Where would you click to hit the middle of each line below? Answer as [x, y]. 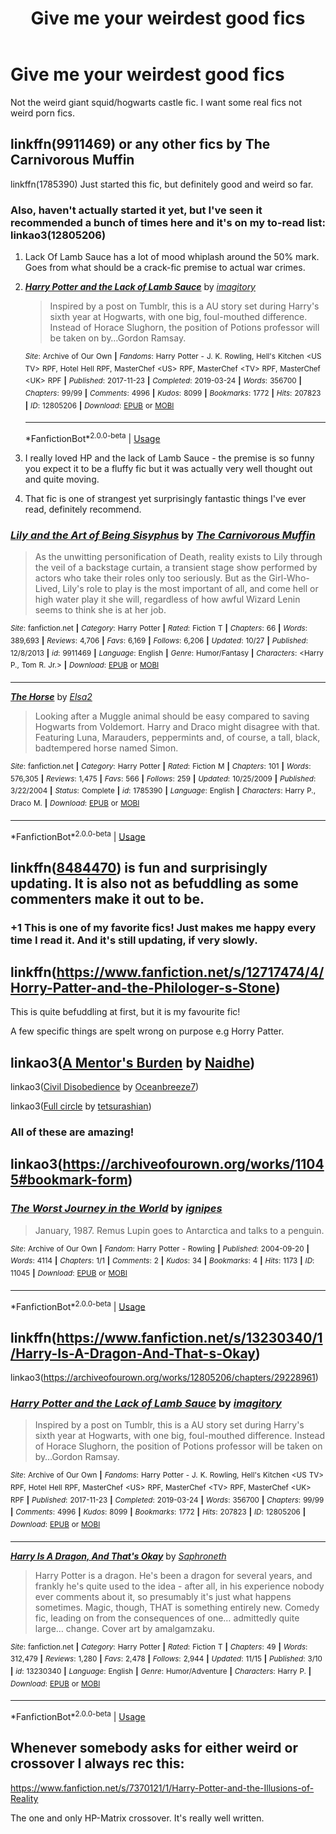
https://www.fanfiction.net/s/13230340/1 [189, 1337]
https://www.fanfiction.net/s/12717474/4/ [190, 972]
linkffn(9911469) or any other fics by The [140, 144]
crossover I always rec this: [97, 1763]
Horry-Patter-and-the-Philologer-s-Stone [143, 987]
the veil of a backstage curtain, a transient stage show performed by [176, 568]
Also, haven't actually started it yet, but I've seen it [136, 210]
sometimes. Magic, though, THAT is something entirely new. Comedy [177, 1607]
